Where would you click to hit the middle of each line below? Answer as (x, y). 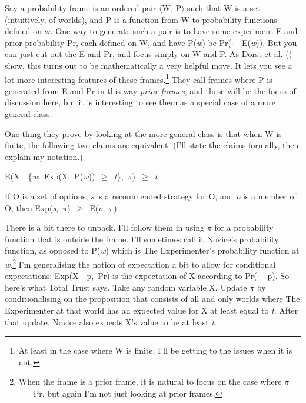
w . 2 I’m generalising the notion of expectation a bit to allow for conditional (140, 263)
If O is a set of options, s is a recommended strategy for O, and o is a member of (151, 196)
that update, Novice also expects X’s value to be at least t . (111, 322)
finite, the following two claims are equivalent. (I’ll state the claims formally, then (152, 145)
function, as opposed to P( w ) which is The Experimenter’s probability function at (152, 250)
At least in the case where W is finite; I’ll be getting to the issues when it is (155, 350)
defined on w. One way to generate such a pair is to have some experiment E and (151, 31)
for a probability (244, 227)
